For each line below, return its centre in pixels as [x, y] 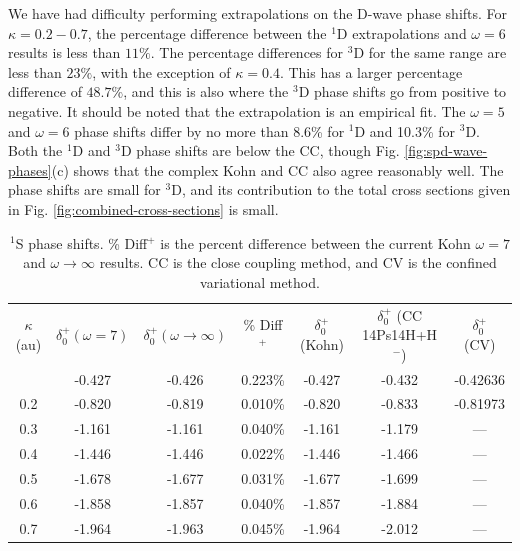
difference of [45, 91]
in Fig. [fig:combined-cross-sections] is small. [143, 208]
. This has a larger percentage [371, 71]
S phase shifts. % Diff [81, 242]
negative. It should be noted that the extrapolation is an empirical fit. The [237, 110]
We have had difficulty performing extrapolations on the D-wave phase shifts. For [258, 13]
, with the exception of [161, 71]
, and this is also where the [206, 91]
